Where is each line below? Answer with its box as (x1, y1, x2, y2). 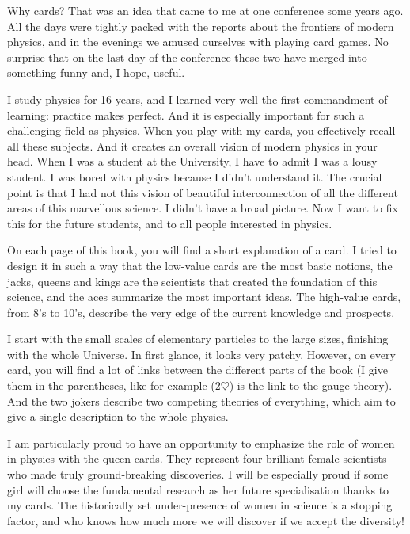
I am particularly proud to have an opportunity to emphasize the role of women (7, 434, 395, 451)
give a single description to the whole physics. (7, 408, 229, 425)
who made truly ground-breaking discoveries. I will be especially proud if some (7, 466, 389, 483)
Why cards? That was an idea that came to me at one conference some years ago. (7, 2, 404, 18)
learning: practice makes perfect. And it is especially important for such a (7, 106, 365, 123)
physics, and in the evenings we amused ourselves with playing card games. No (7, 33, 389, 50)
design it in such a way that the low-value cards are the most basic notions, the (7, 257, 393, 273)
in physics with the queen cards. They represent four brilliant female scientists (7, 450, 387, 467)
